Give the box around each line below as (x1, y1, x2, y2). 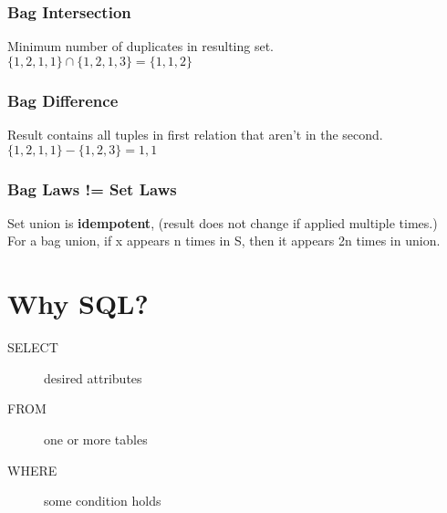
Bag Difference (7, 89, 119, 111)
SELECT (7, 338, 58, 357)
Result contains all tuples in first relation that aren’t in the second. (7, 125, 383, 144)
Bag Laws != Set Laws (7, 177, 177, 200)
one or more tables (44, 429, 148, 448)
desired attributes (44, 368, 142, 387)
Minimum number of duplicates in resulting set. (7, 37, 274, 56)
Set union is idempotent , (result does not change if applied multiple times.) (7, 213, 438, 232)
